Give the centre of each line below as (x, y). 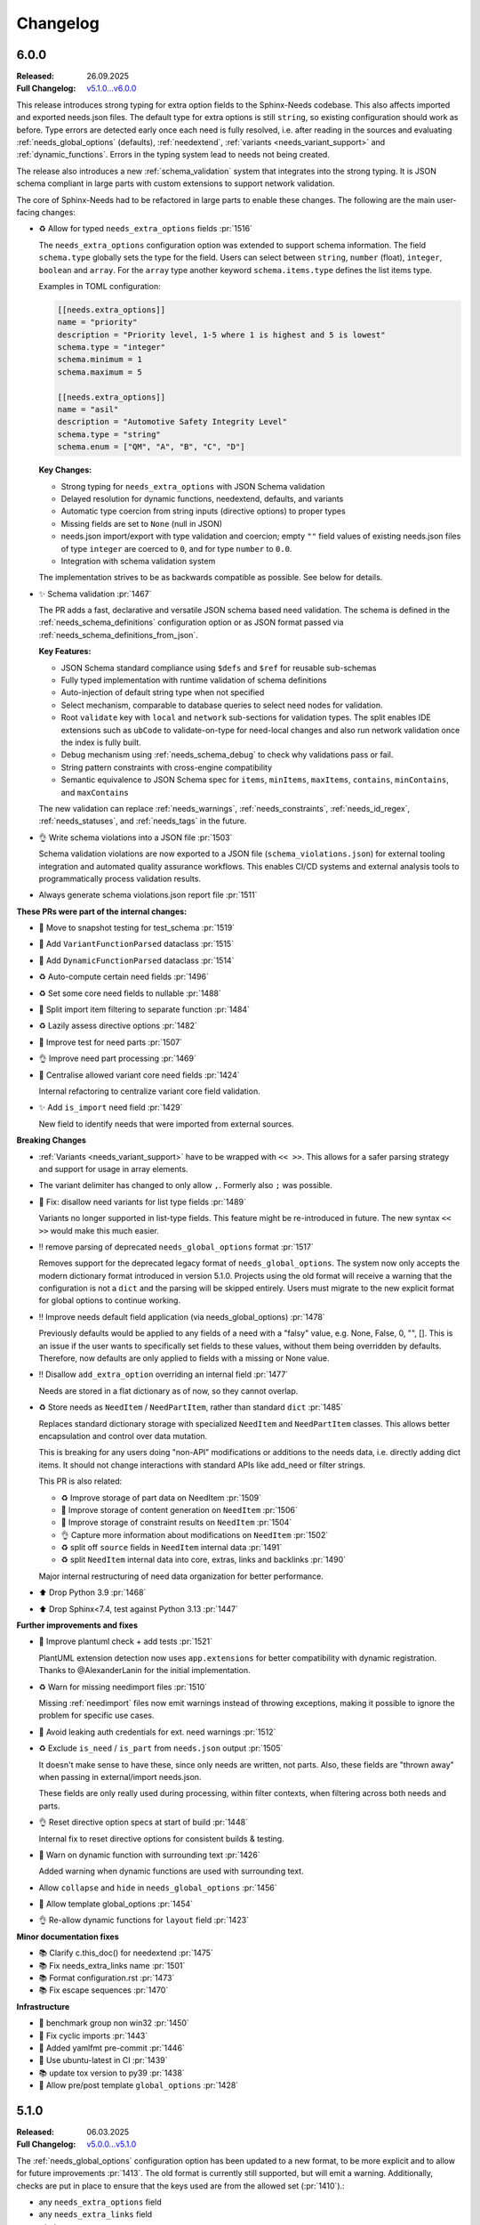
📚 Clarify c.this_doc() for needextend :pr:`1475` (126, 1953)
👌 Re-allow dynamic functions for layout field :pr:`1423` (144, 1920)
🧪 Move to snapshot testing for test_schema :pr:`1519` (137, 928)
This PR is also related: (80, 1481)
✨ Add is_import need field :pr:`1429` (111, 1107)
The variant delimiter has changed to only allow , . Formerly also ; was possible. (186, 1185)
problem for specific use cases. (96, 1715)
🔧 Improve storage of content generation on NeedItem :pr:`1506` (179, 1509)
